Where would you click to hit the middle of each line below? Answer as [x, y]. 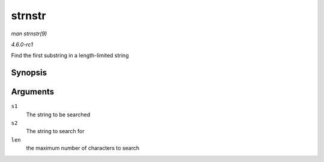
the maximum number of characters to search [83, 148]
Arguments [33, 92]
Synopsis [29, 73]
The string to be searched [58, 115]
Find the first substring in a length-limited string [70, 55]
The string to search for [55, 131]
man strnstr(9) [29, 34]
